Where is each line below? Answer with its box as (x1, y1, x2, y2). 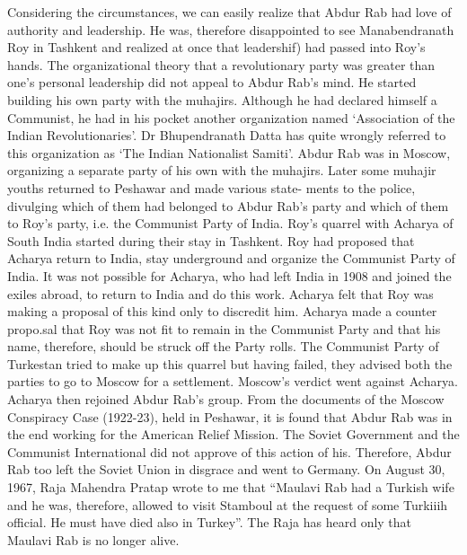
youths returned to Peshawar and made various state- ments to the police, (7, 178, 416, 197)
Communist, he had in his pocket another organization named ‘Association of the (7, 108, 455, 127)
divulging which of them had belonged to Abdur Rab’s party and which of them (7, 196, 449, 215)
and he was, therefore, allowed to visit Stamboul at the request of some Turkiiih (7, 495, 448, 514)
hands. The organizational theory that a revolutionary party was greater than (7, 55, 436, 74)
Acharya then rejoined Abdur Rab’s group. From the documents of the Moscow (7, 390, 445, 409)
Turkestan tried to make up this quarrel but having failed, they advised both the (7, 354, 453, 373)
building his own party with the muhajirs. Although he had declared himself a (7, 90, 437, 109)
